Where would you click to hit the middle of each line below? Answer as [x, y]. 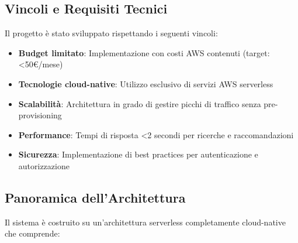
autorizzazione [44, 165]
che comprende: [32, 233]
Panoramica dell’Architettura [95, 197]
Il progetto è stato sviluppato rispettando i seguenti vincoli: [111, 33]
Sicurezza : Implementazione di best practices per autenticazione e [138, 154]
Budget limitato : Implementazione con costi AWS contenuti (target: [144, 52]
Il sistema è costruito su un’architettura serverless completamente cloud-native [145, 222]
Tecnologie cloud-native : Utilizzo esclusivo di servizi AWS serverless [146, 83]
